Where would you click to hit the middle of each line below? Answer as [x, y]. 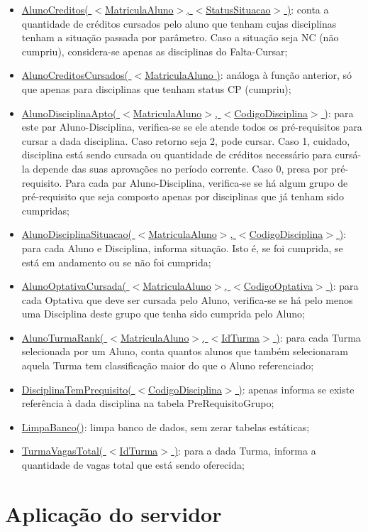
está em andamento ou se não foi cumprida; [116, 262]
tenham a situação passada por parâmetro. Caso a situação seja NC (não [180, 37]
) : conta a [308, 9]
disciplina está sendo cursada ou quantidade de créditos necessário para [177, 154]
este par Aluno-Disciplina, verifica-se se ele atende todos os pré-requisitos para [192, 127]
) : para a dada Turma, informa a [245, 451]
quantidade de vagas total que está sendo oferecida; [133, 465]
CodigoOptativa [278, 286]
